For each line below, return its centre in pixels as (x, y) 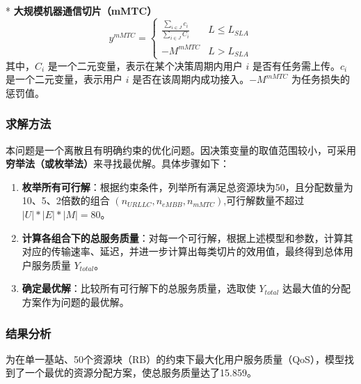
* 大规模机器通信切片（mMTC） (81, 10)
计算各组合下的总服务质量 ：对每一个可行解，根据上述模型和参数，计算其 (187, 237)
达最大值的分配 (317, 288)
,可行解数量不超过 (264, 200)
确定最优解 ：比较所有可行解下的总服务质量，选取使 (139, 288)
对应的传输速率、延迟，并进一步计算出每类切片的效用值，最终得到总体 (183, 251)
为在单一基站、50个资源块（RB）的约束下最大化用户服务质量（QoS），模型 (175, 359)
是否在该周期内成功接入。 (191, 79)
